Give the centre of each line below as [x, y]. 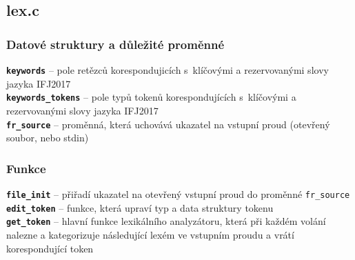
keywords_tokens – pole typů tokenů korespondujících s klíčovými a [151, 97]
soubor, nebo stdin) [48, 138]
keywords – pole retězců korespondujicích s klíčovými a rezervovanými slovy [168, 70]
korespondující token [50, 248]
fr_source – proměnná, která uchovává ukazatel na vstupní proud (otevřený [168, 124]
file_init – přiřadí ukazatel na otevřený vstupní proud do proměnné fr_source [178, 193]
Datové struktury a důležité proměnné [115, 44]
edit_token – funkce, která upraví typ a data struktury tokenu [140, 207]
